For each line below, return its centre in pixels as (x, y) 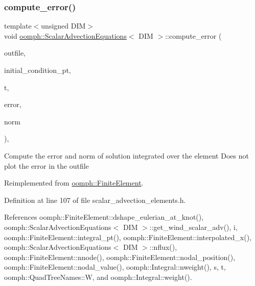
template (18, 26)
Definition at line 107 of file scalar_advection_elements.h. (95, 200)
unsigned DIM (63, 26)
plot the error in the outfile (47, 165)
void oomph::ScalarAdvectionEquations (65, 35)
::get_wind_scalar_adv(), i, (193, 227)
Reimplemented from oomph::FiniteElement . (74, 183)
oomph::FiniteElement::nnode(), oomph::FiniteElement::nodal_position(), (120, 257)
